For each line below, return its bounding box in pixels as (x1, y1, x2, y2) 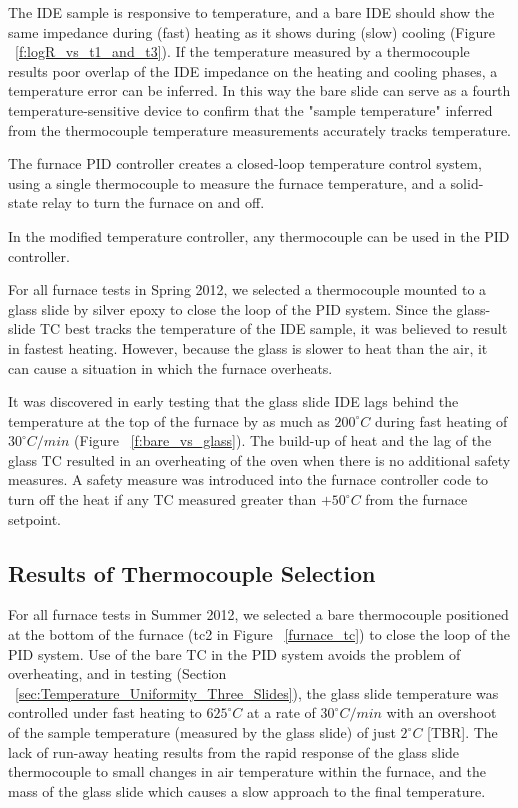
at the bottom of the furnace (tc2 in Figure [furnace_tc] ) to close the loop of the (8, 624, 511, 645)
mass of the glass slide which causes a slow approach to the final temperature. (8, 780, 486, 801)
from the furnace (365, 489, 468, 510)
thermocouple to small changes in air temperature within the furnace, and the (8, 761, 486, 782)
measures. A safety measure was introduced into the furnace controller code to (8, 469, 489, 490)
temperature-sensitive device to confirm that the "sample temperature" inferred (8, 99, 493, 120)
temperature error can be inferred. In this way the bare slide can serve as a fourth (8, 80, 511, 101)
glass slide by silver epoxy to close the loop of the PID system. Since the (8, 298, 452, 319)
